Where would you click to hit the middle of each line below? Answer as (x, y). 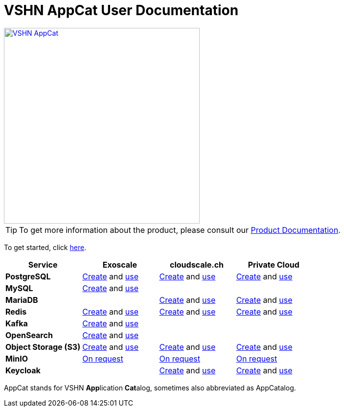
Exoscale (120, 264)
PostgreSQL (28, 276)
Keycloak (23, 370)
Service (43, 264)
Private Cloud (274, 264)
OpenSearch (29, 335)
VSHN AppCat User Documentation (121, 10)
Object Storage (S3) (43, 347)
